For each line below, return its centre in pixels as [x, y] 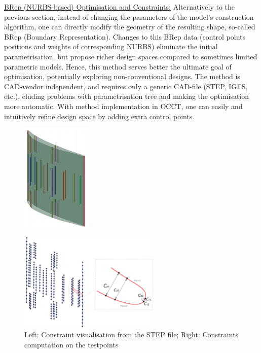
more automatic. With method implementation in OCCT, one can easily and [123, 106]
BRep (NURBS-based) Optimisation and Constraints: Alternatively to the [120, 7]
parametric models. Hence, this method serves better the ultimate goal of [118, 66]
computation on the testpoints [71, 344]
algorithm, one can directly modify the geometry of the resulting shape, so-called [130, 27]
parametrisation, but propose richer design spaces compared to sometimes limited [131, 56]
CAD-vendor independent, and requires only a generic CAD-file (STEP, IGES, [126, 86]
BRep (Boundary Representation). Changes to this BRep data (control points [125, 36]
